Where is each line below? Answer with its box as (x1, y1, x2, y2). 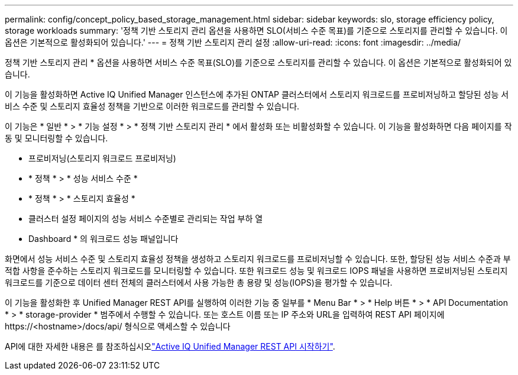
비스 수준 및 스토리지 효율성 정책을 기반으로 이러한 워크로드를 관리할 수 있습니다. (5, 101, 300, 111)
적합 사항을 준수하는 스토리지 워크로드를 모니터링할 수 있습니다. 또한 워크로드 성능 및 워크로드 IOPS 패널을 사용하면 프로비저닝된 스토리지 (5, 266, 508, 276)
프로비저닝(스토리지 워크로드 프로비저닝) (28, 153, 176, 163)
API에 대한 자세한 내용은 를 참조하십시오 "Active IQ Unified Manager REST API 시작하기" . (5, 341, 335, 351)
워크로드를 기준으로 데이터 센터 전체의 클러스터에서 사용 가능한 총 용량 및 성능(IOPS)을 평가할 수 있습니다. (5, 277, 393, 287)
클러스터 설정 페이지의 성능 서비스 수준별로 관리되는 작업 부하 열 (28, 214, 263, 224)
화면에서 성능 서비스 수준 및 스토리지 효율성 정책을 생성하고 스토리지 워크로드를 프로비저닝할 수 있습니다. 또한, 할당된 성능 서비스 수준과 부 (5, 254, 511, 264)
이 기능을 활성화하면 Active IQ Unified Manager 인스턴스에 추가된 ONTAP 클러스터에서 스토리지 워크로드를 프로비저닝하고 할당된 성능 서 (5, 89, 509, 99)
